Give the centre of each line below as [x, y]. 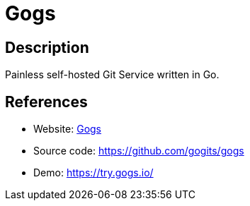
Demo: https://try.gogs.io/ [93, 173]
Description [47, 47]
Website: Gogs [68, 129]
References [46, 102]
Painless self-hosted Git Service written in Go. [112, 75]
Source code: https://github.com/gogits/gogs [139, 151]
